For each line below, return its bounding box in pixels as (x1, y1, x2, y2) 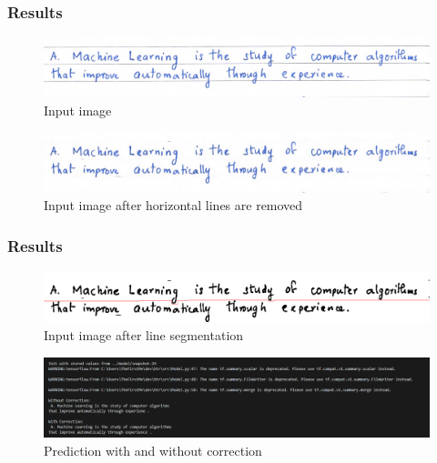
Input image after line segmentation (44, 325, 244, 344)
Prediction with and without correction (44, 440, 262, 459)
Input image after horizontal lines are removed (44, 196, 303, 215)
